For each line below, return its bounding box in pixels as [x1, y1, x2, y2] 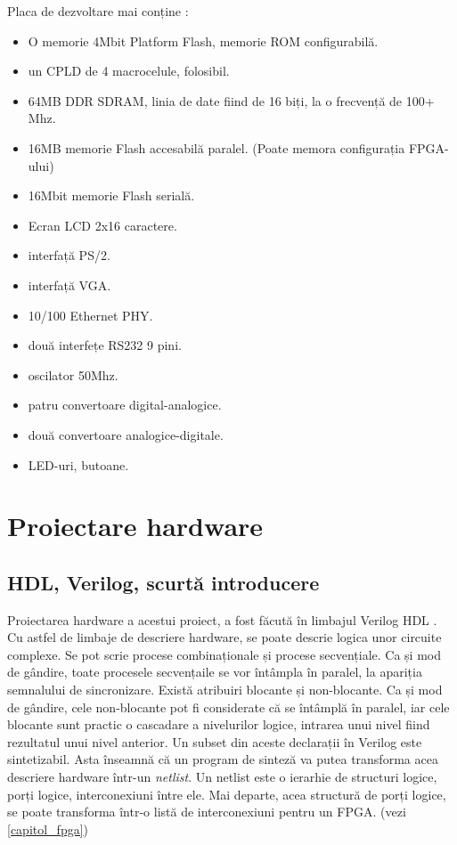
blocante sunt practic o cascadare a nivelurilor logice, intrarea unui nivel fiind [7, 715, 430, 734]
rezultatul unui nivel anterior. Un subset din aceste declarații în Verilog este [7, 732, 422, 751]
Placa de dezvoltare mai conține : [7, 2, 189, 20]
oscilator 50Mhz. [28, 365, 118, 384]
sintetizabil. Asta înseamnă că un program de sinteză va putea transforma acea [7, 750, 438, 768]
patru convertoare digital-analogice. [28, 395, 222, 414]
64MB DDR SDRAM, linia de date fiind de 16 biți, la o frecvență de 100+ [28, 91, 435, 110]
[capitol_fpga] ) [7, 819, 89, 838]
